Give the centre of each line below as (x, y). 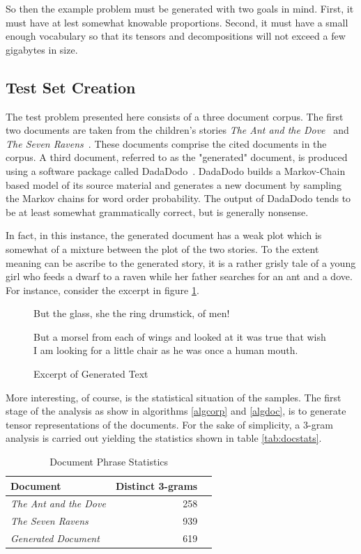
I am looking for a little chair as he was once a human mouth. (166, 350)
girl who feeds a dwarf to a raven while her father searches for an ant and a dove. (179, 276)
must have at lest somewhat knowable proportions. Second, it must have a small (177, 22)
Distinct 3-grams (156, 485)
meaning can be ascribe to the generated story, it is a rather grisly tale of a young (181, 262)
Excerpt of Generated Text (91, 374)
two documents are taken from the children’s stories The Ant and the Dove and (177, 130)
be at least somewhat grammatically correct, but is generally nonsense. (157, 211)
